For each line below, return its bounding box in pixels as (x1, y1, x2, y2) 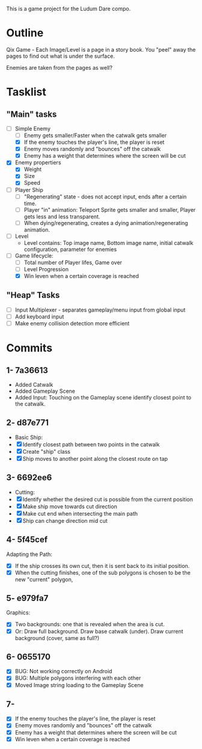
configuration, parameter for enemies (23, 245, 117, 253)
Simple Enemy (14, 125, 51, 132)
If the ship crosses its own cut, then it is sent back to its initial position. (14, 562, 190, 569)
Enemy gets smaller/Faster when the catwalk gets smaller (23, 132, 167, 139)
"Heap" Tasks (6, 290, 60, 300)
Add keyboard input (14, 313, 64, 320)
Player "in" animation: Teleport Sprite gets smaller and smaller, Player (23, 206, 196, 213)
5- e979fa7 (6, 593, 49, 603)
